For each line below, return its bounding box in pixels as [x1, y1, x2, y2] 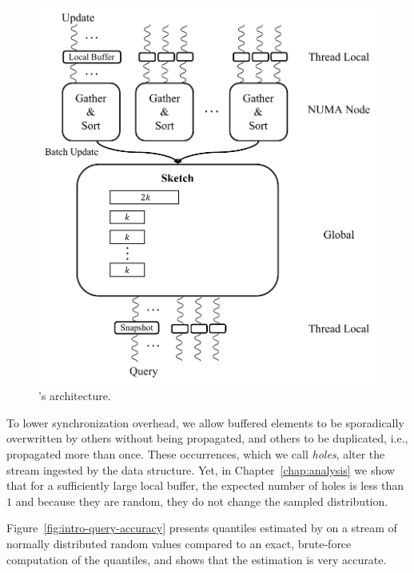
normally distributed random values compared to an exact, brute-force [6, 535, 352, 552]
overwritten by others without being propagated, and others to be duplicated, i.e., [6, 430, 408, 447]
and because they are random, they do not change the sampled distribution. [15, 492, 388, 509]
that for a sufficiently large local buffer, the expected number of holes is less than [6, 477, 404, 494]
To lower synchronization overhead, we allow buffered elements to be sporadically [6, 414, 404, 431]
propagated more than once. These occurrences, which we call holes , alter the [6, 446, 385, 463]
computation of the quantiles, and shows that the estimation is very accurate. [6, 551, 387, 567]
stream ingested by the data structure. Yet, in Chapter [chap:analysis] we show [6, 461, 395, 478]
